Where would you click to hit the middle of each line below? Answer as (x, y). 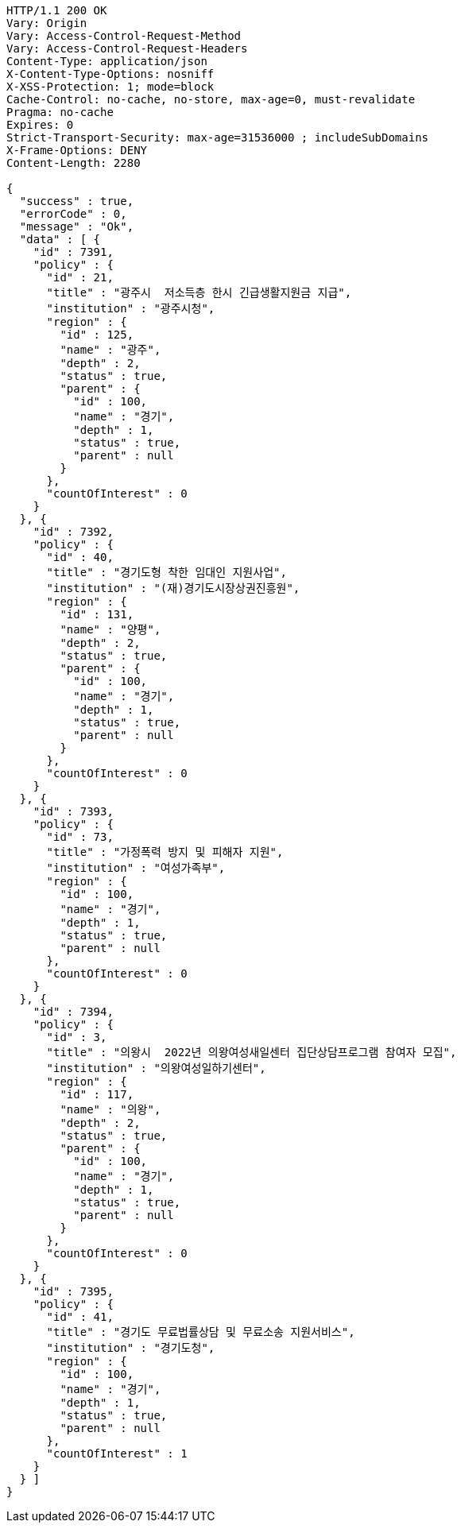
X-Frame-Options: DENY (77, 150)
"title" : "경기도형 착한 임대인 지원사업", (167, 572)
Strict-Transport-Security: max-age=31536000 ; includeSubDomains (218, 137)
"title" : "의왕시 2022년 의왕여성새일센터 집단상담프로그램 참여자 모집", (252, 1052)
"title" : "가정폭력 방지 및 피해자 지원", (165, 852)
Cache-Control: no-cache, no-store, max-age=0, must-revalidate (211, 99)
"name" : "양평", (110, 629)
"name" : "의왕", (110, 1109)
